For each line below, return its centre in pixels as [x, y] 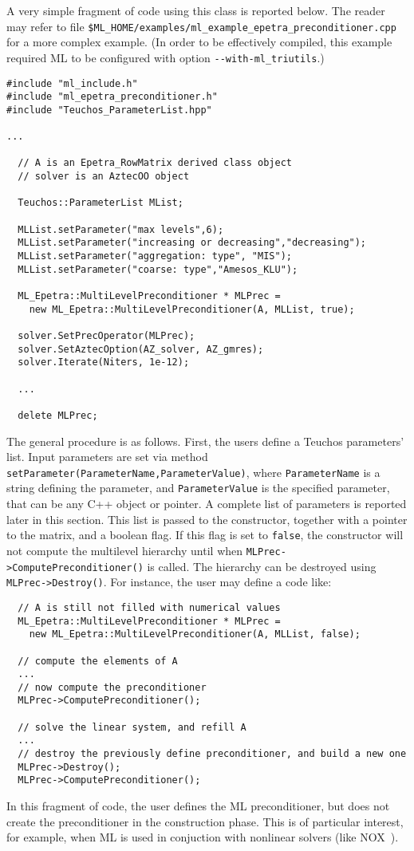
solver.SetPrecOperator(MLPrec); [106, 335]
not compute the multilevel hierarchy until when [125, 550]
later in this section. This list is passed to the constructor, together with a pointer [207, 519]
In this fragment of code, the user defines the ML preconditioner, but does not [198, 806]
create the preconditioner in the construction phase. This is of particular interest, [205, 821]
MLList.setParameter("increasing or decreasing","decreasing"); [192, 243]
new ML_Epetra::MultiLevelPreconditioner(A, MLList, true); [192, 309]
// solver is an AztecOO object [104, 177]
